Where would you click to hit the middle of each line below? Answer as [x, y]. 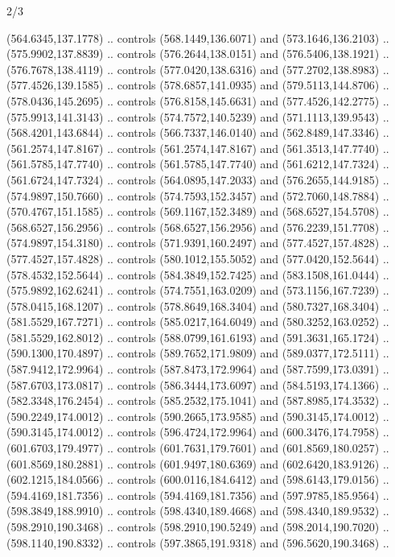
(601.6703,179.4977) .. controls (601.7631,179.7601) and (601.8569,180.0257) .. [198, 448]
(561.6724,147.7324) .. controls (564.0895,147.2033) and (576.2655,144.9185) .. [198, 179]
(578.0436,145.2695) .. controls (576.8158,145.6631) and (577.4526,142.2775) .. [198, 100]
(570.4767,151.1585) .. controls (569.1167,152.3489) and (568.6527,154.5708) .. [198, 211]
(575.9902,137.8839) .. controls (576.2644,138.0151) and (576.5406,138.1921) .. [198, 54]
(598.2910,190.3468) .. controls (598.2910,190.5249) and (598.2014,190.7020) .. [198, 526]
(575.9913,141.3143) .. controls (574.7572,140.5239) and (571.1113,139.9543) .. [198, 116]
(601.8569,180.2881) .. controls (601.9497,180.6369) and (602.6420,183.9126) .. [198, 463]
